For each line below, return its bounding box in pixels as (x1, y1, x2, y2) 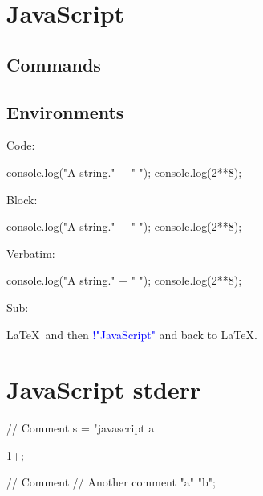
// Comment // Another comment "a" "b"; (6, 473, 216, 490)
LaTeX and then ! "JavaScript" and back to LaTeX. (6, 326, 257, 342)
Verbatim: (6, 244, 55, 261)
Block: (6, 191, 38, 207)
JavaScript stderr (6, 373, 201, 406)
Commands (6, 51, 101, 76)
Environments (6, 99, 124, 124)
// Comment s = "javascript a (6, 420, 155, 437)
